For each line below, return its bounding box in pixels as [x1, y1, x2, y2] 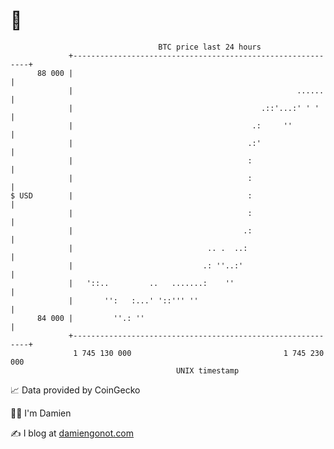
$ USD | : [10, 190, 253, 201]
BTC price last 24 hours [158, 42, 262, 52]
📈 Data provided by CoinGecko [10, 384, 141, 396]
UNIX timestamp [175, 365, 240, 376]
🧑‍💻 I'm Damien [10, 407, 72, 419]
